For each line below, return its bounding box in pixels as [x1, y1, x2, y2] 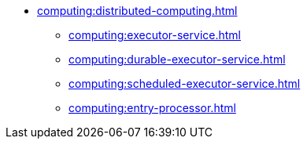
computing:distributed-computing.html [37, 4, 238, 17]
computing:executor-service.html [68, 28, 241, 42]
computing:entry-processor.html [68, 101, 236, 114]
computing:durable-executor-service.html [68, 53, 286, 66]
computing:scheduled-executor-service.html [68, 77, 301, 90]
